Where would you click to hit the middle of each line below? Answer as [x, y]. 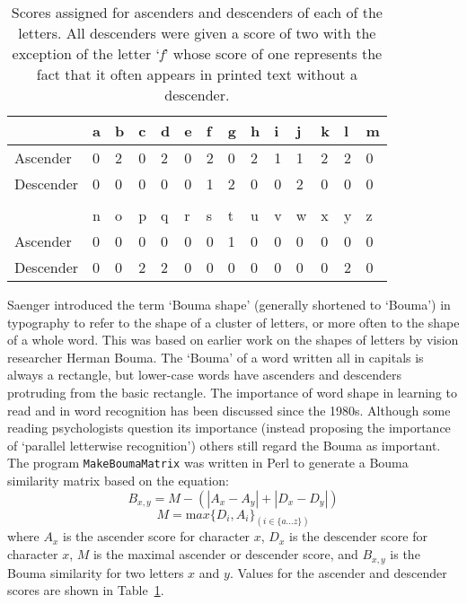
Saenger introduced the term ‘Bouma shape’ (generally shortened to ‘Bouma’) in [229, 304]
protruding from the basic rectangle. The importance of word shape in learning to [232, 392]
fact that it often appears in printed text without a [197, 74]
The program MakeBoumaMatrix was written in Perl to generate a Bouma [208, 463]
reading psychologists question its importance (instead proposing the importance [229, 428]
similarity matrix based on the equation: [118, 480]
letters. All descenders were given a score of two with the [197, 33]
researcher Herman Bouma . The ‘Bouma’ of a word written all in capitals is [216, 357]
